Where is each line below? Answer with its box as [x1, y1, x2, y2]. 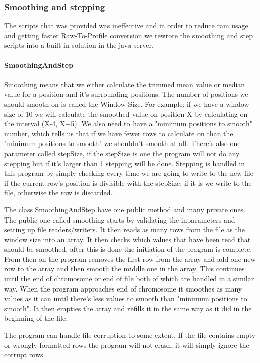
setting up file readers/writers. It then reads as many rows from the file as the [4, 224, 245, 235]
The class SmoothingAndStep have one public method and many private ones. [4, 204, 246, 214]
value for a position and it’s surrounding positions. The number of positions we [4, 89, 248, 99]
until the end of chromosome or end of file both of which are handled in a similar [4, 273, 254, 284]
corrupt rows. [4, 349, 45, 360]
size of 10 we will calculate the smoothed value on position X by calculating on [4, 108, 248, 119]
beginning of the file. [4, 313, 68, 323]
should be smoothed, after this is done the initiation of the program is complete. [4, 244, 252, 254]
